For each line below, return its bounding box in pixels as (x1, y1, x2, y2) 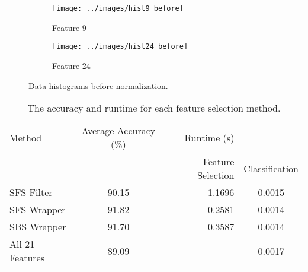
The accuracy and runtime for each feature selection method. (27, 101, 281, 115)
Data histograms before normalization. (28, 79, 168, 91)
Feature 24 (52, 59, 91, 71)
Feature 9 (52, 21, 86, 33)
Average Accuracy (81, 124, 156, 138)
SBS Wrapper (9, 220, 66, 234)
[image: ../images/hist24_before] (52, 42, 188, 51)
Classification (243, 161, 299, 175)
